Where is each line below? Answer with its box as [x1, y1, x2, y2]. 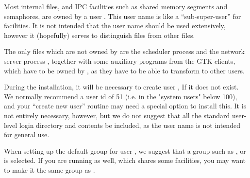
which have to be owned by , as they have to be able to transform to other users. [4, 65, 245, 75]
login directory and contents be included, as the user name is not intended [19, 120, 240, 130]
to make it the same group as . [4, 164, 95, 175]
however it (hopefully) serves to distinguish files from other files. [4, 30, 195, 40]
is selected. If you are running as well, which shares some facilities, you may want [4, 155, 246, 165]
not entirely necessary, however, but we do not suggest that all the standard [4, 110, 230, 120]
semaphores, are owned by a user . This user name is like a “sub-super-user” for [4, 11, 241, 21]
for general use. [4, 129, 50, 140]
